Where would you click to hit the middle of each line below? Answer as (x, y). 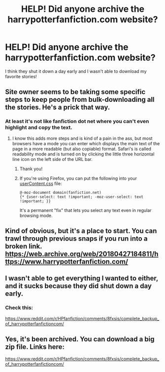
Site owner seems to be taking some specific (75, 92)
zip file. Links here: (35, 347)
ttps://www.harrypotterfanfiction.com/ (67, 262)
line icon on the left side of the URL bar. (52, 159)
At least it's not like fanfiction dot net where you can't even (77, 122)
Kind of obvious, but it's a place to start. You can (81, 231)
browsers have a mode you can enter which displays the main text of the (86, 143)
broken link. (24, 246)
